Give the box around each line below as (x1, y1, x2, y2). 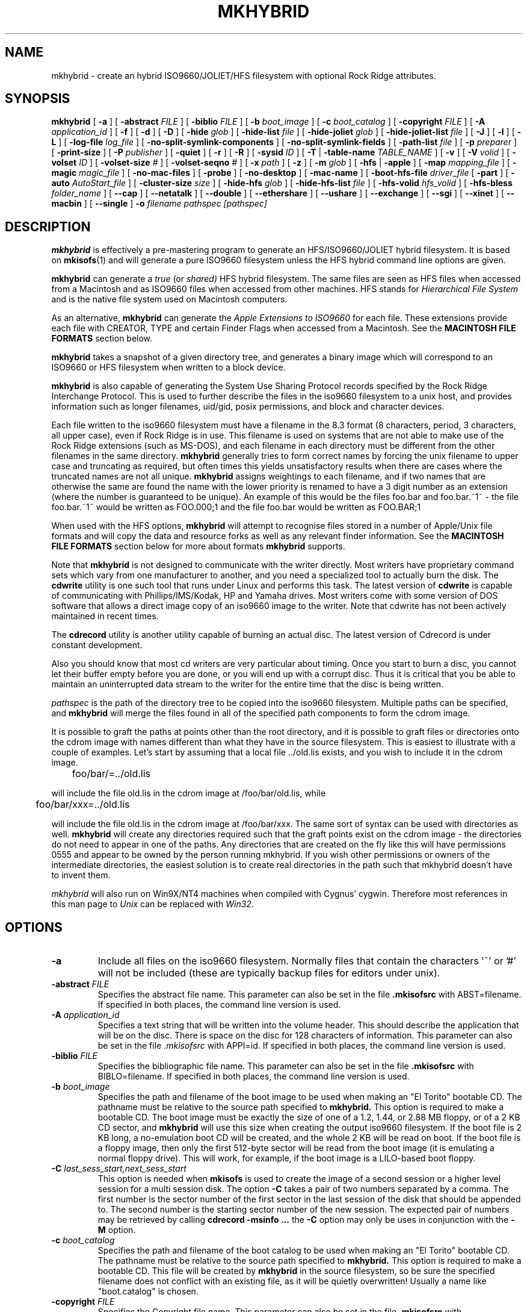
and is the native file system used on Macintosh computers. (51, 294, 288, 305)
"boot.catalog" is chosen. (97, 1286, 199, 1297)
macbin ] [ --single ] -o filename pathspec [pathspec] (51, 198, 267, 209)
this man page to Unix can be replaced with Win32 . (51, 899, 254, 910)
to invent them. (51, 870, 111, 881)
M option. (97, 1225, 136, 1235)
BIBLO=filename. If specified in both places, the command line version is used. (97, 1071, 410, 1082)
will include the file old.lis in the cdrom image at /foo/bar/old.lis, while (51, 788, 326, 799)
